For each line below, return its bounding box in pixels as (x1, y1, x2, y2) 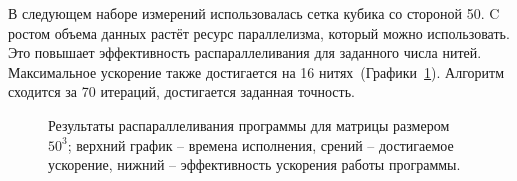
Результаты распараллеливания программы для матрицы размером (48, 114, 450, 135)
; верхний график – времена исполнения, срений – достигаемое (67, 134, 454, 155)
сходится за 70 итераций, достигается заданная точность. (8, 81, 355, 102)
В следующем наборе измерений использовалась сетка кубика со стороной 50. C (8, 3, 500, 23)
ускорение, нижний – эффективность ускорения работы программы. (48, 154, 461, 175)
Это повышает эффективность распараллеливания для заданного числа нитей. (8, 42, 482, 63)
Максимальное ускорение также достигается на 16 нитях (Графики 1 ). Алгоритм (8, 61, 505, 82)
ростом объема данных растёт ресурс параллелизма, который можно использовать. (8, 22, 510, 43)
